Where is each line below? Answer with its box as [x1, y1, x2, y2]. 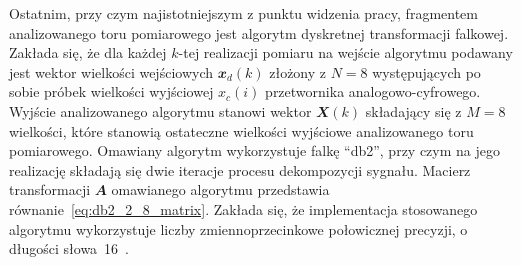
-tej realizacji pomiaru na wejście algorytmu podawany [178, 42, 513, 63]
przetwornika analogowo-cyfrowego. [265, 81, 481, 102]
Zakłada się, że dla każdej [9, 42, 167, 63]
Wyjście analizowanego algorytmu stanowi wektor [9, 100, 312, 121]
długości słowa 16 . [9, 238, 130, 259]
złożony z [269, 61, 327, 82]
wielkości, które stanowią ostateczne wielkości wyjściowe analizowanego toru [9, 120, 474, 141]
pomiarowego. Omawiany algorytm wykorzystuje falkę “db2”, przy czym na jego [9, 140, 500, 161]
